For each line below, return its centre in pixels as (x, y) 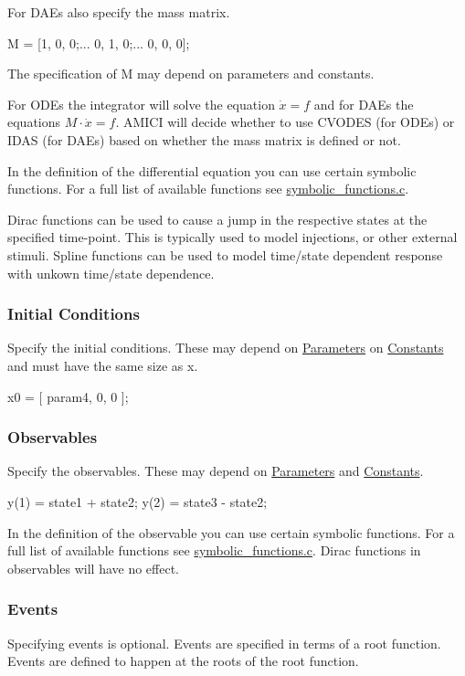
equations (34, 122)
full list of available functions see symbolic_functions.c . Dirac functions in (214, 550)
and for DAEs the (364, 104)
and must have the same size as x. (103, 365)
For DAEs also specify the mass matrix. (119, 12)
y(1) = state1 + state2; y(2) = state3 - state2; (137, 501)
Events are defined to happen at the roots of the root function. (183, 661)
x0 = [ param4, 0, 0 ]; (68, 396)
